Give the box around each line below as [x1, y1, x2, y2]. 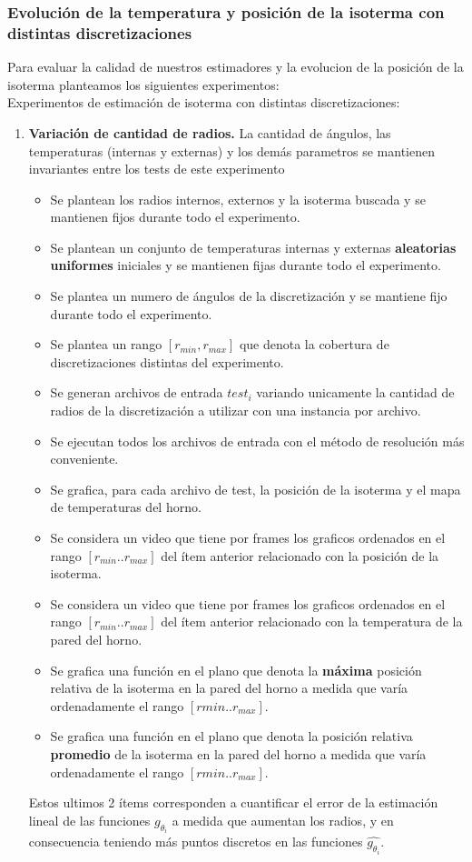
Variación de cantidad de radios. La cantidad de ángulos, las [28, 123, 391, 142]
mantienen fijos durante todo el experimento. [50, 207, 300, 226]
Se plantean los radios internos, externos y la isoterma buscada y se [50, 189, 426, 208]
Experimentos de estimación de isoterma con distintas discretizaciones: [7, 93, 400, 112]
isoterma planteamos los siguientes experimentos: [7, 75, 280, 94]
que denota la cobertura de [239, 335, 389, 354]
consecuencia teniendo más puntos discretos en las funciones [28, 832, 363, 851]
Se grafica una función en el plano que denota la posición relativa [50, 727, 413, 746]
